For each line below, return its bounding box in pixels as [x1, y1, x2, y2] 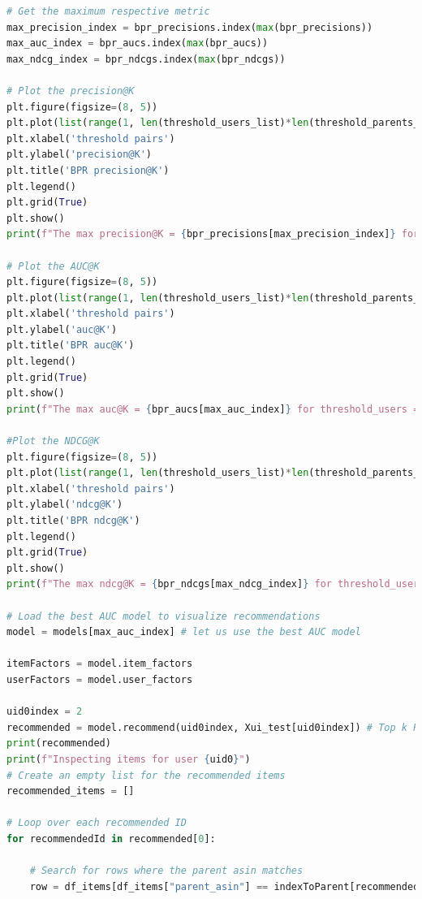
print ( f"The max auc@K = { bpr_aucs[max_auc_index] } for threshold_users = [6, 403, 420, 415]
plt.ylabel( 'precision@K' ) [6, 149, 152, 161]
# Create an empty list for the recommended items [6, 769, 286, 781]
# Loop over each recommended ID [6, 817, 187, 829]
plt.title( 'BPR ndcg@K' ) [6, 515, 140, 526]
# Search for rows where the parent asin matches [29, 865, 304, 877]
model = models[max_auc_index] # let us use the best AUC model [6, 626, 361, 638]
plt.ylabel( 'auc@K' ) [6, 323, 118, 335]
